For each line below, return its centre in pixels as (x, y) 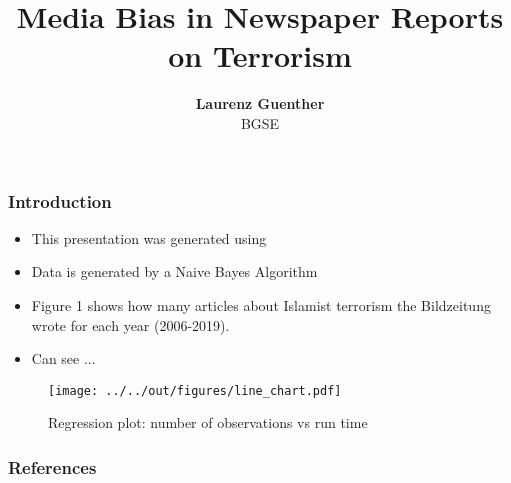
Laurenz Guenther (260, 103)
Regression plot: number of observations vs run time (208, 422)
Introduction (60, 200)
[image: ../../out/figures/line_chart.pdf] (195, 390)
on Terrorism (260, 55)
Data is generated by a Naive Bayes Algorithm (174, 271)
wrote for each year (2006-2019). (130, 324)
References (52, 466)
